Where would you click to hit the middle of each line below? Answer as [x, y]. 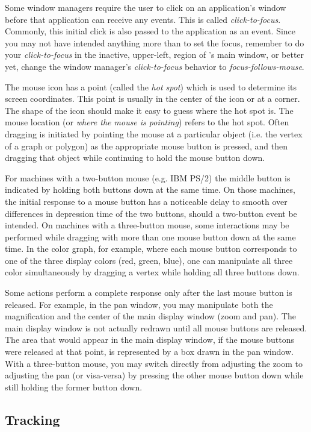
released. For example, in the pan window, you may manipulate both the [139, 304]
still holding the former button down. [74, 387]
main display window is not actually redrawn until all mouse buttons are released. [156, 327]
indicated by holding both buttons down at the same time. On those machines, [150, 189]
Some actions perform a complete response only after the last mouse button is [149, 293]
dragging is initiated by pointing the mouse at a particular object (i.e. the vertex [154, 133]
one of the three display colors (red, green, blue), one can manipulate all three [149, 260]
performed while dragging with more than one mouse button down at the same [150, 236]
